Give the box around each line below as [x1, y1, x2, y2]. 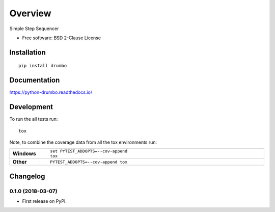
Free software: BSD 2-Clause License [22, 35, 101, 41]
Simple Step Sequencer [9, 25, 59, 32]
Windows [12, 150, 36, 157]
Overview [9, 8, 51, 19]
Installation [9, 48, 46, 57]
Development [9, 102, 53, 112]
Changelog [9, 172, 45, 180]
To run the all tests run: [9, 116, 58, 122]
